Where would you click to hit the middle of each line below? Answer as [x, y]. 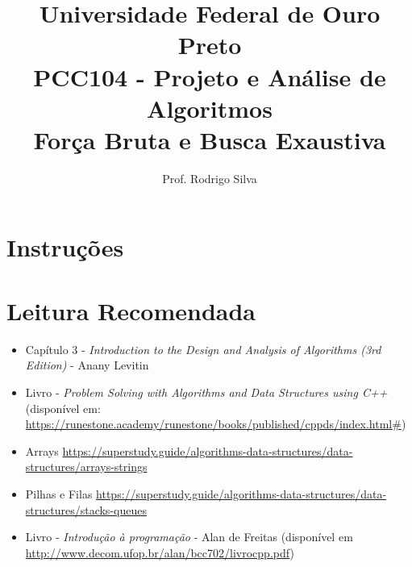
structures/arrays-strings [86, 467]
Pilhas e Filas [59, 493]
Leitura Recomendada [131, 310]
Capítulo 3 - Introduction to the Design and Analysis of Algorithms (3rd [203, 349]
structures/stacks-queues [86, 509]
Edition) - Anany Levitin [87, 365]
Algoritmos [210, 108]
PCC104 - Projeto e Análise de [210, 76]
